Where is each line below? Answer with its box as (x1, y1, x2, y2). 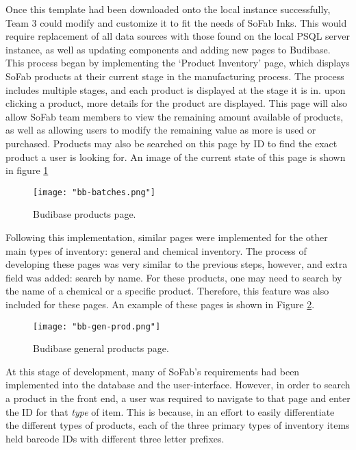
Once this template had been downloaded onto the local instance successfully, (5, 2, 331, 16)
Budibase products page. (33, 207, 136, 221)
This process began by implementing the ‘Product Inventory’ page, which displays (5, 55, 350, 70)
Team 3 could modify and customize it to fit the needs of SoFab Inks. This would (5, 15, 347, 29)
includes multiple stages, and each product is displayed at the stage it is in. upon (5, 82, 346, 97)
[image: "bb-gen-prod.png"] (33, 321, 161, 332)
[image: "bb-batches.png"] (33, 187, 155, 197)
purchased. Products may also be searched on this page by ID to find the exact (5, 136, 338, 150)
